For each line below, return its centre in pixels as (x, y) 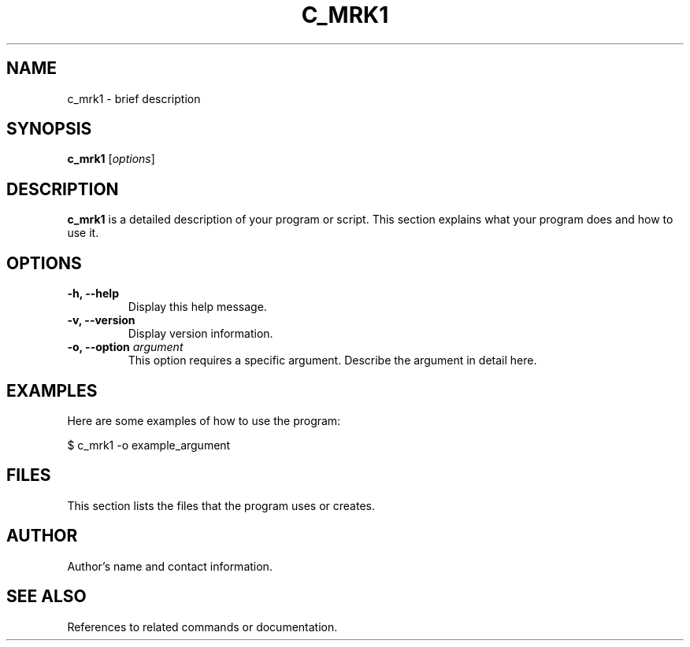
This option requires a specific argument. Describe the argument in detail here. (332, 360)
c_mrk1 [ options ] (111, 159)
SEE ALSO (46, 597)
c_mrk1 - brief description (134, 98)
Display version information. (200, 334)
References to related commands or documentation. (202, 627)
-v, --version (101, 320)
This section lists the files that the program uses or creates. (221, 505)
